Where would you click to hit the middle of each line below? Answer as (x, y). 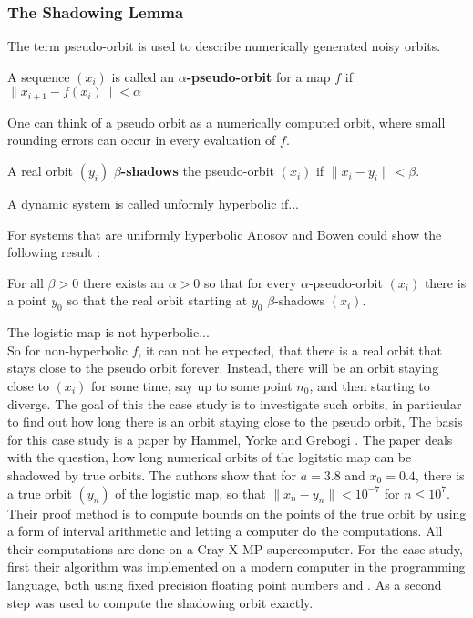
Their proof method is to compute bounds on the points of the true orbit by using (237, 513)
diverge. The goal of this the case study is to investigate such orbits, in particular (235, 403)
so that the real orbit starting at (157, 300)
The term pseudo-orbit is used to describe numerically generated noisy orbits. (224, 46)
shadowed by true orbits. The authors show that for (152, 474)
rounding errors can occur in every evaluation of (142, 140)
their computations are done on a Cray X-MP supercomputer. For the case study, (235, 548)
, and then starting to (370, 386)
